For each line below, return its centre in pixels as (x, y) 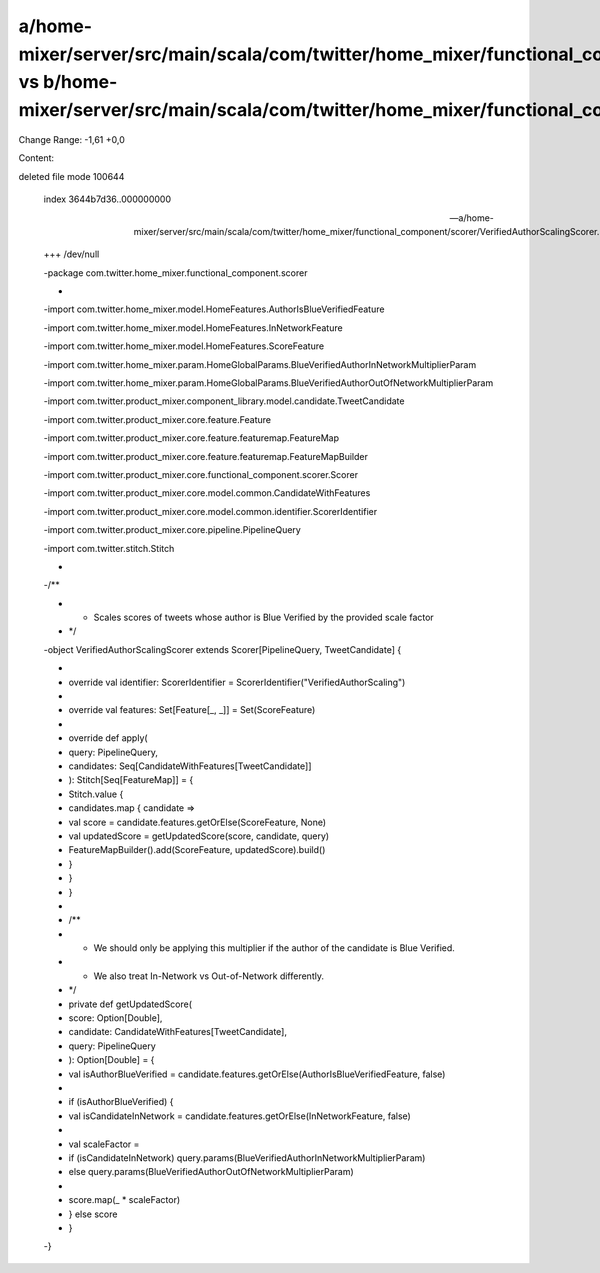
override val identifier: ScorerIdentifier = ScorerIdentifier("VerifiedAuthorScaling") (237, 682)
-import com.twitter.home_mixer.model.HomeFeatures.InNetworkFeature (193, 327)
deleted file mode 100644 (71, 176)
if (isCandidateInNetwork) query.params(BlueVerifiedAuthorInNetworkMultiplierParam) (247, 1157)
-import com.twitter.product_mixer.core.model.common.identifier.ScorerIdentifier (210, 511)
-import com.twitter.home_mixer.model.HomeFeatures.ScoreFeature (184, 346)
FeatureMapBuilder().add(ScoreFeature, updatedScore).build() (197, 850)
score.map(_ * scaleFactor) (124, 1200)
